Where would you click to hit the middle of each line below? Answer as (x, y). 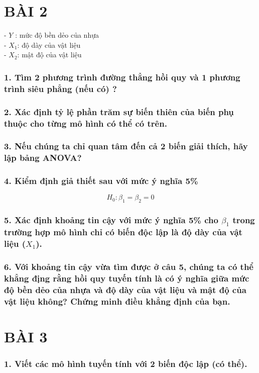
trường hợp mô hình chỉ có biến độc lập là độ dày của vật (123, 232)
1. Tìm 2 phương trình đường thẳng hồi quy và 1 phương (122, 77)
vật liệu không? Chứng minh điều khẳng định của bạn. (117, 301)
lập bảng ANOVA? (43, 158)
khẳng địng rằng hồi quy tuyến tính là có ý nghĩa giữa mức (127, 278)
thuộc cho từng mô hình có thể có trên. (86, 123)
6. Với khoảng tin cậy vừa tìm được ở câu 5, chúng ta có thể (129, 267)
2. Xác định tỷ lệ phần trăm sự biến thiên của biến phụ (119, 111)
